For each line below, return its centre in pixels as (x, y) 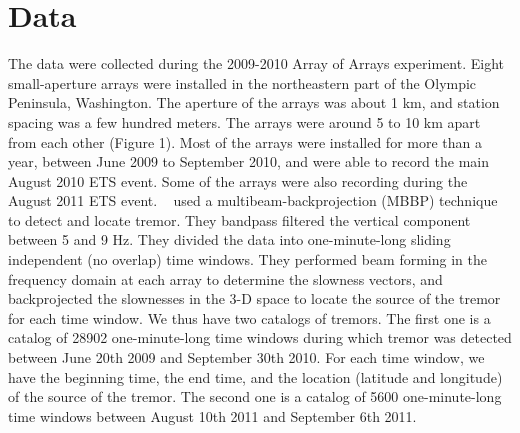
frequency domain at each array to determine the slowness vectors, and (225, 278)
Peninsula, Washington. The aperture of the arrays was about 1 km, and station (254, 102)
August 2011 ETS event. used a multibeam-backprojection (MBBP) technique (253, 200)
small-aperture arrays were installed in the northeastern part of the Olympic (242, 82)
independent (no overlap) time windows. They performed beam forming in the (247, 259)
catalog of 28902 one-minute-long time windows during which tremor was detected (260, 337)
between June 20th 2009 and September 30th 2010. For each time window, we (246, 357)
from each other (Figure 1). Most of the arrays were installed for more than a (245, 141)
